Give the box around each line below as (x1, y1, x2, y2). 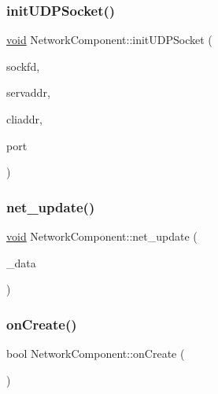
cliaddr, (6, 111, 42, 127)
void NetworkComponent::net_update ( (6, 228, 198, 244)
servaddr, (6, 84, 50, 101)
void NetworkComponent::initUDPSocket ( (6, 31, 212, 48)
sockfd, (6, 57, 40, 74)
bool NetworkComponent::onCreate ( (6, 345, 185, 361)
